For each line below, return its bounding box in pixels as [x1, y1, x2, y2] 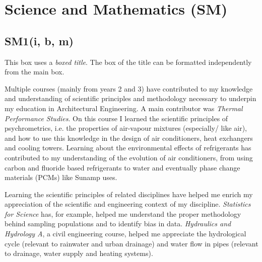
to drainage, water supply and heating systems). [5, 248, 153, 258]
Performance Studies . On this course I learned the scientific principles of [5, 113, 228, 123]
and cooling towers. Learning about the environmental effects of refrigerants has [5, 142, 251, 153]
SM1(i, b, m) [5, 33, 74, 48]
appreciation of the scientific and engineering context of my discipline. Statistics [5, 199, 251, 209]
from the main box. [5, 66, 64, 77]
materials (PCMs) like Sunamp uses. [5, 172, 117, 183]
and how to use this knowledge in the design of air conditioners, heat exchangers [5, 132, 253, 143]
